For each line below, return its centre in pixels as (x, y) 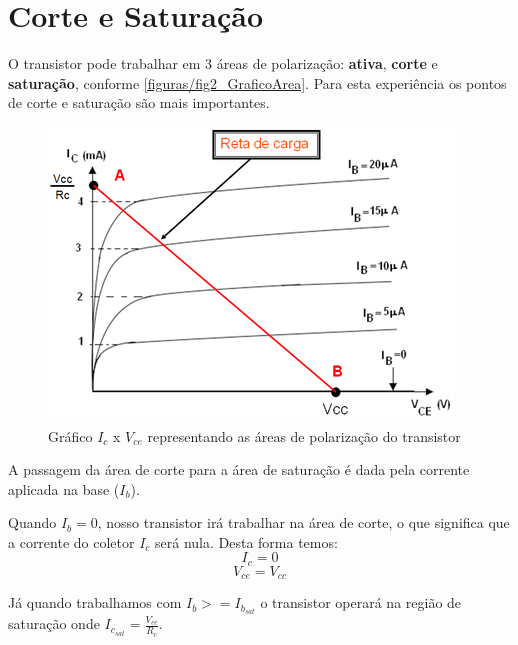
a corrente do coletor (71, 541)
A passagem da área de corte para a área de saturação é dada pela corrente (239, 469)
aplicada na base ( (64, 488)
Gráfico (70, 435)
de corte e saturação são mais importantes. (139, 102)
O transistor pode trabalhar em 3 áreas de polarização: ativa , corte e (223, 63)
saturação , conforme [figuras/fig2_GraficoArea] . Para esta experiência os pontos (257, 82)
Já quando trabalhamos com (95, 602)
